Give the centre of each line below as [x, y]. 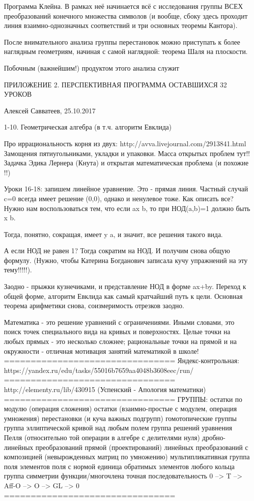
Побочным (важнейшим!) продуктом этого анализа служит [92, 67]
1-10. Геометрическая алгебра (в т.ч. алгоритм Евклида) [88, 127]
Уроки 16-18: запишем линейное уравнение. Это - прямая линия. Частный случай [126, 189]
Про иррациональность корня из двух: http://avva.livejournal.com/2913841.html [125, 143]
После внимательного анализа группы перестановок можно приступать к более [122, 41]
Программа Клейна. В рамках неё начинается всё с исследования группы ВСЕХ [124, 6]
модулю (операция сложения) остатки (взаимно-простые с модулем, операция [120, 409]
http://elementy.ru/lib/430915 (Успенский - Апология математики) [105, 389]
